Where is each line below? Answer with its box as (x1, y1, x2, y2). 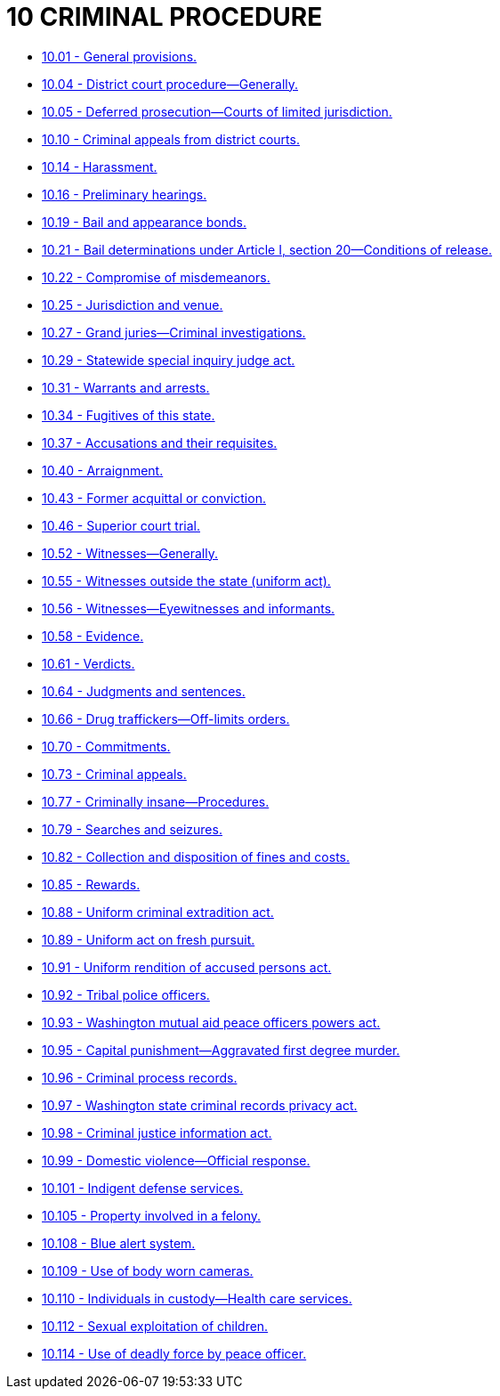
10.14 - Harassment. (42, 158, 157, 174)
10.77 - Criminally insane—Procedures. (42, 793, 270, 809)
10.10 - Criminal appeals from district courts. (42, 131, 300, 147)
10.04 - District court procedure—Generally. (42, 76, 299, 92)
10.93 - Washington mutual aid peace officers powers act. (42, 1014, 381, 1030)
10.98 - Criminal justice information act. (42, 1124, 272, 1140)
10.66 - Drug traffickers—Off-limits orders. (42, 710, 290, 726)
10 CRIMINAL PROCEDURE (6, 2, 323, 32)
